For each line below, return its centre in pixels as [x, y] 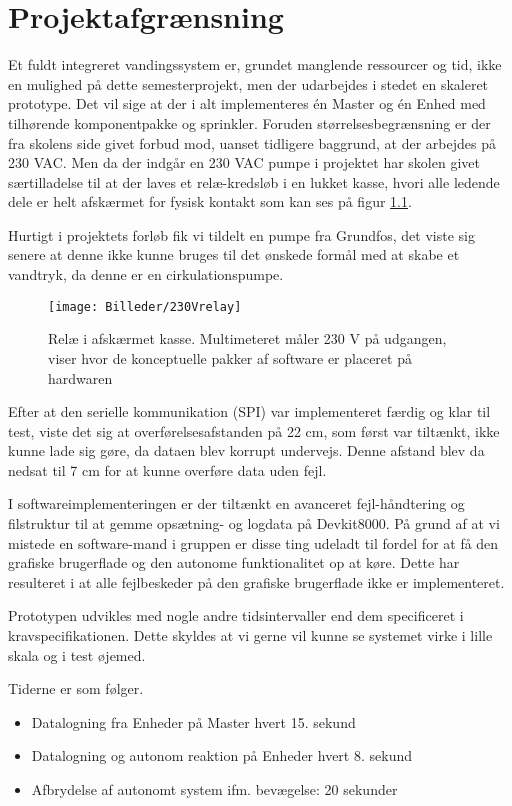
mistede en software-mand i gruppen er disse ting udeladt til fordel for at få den [253, 542]
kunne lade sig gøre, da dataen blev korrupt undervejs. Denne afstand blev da [246, 450]
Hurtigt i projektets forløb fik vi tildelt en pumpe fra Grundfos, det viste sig [241, 234]
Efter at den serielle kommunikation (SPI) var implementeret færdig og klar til [249, 411]
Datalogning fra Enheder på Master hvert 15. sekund [193, 721]
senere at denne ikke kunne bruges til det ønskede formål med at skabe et [234, 254]
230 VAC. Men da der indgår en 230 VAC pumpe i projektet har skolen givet [244, 162]
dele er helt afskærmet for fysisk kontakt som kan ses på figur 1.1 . [210, 201]
